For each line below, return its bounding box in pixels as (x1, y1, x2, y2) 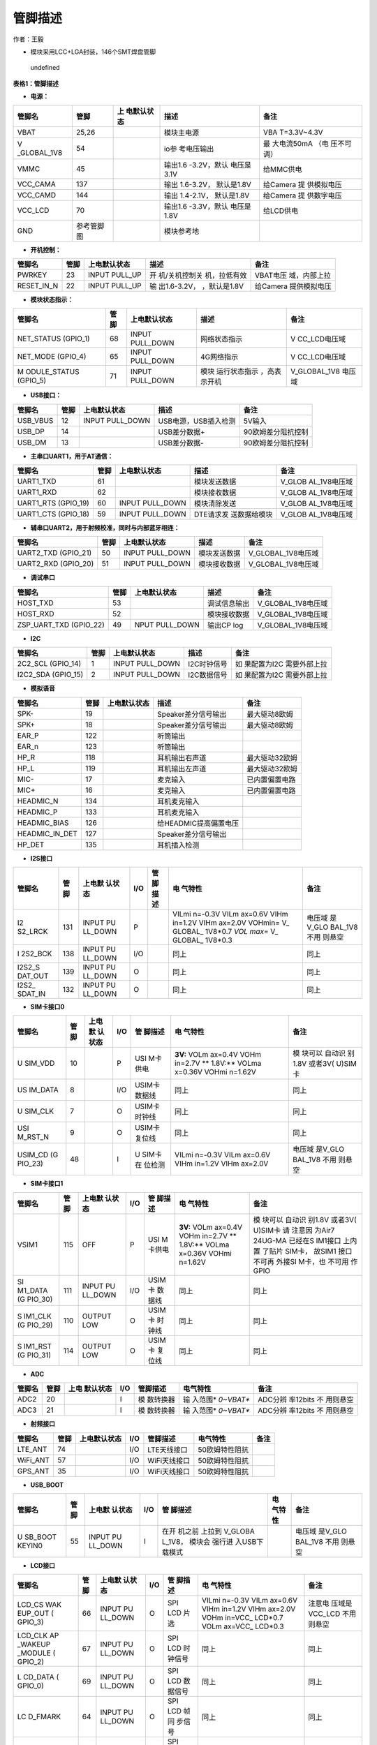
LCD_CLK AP (17, 1631, 59, 1640)
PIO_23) (17, 1159, 43, 1168)
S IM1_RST (17, 1341, 52, 1351)
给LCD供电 (263, 206, 299, 216)
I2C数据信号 (188, 670, 228, 680)
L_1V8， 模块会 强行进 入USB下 (161, 1536, 264, 1546)
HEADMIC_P (17, 807, 58, 817)
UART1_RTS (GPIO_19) (17, 498, 90, 508)
